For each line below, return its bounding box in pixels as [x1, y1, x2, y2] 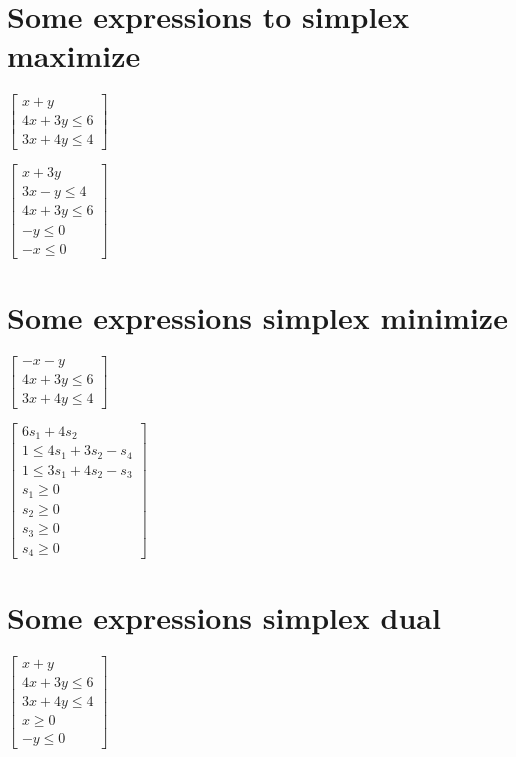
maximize [7, 35, 141, 76]
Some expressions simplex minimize [7, 296, 508, 337]
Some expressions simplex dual [7, 597, 441, 638]
